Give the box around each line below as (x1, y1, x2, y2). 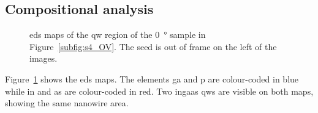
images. (29, 52, 58, 65)
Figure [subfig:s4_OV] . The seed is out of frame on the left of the (29, 40, 277, 53)
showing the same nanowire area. (5, 97, 129, 109)
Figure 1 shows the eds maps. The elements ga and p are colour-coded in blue (5, 72, 299, 85)
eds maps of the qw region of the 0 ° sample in (29, 28, 206, 41)
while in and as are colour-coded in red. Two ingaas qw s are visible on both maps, (5, 84, 314, 97)
